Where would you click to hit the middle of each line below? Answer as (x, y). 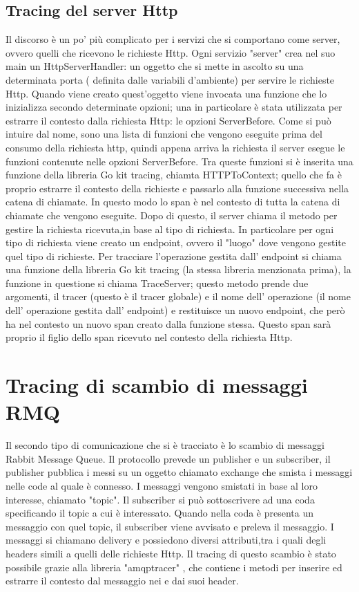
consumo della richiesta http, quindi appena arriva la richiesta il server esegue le (175, 147)
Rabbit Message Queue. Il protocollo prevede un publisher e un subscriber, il (168, 458)
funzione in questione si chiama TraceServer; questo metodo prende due (157, 283)
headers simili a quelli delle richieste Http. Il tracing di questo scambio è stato (171, 553)
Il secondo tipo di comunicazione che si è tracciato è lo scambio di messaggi (165, 445)
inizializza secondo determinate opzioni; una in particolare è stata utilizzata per (174, 107)
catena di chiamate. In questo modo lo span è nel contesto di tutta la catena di (173, 202)
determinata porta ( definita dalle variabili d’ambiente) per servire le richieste (170, 79)
